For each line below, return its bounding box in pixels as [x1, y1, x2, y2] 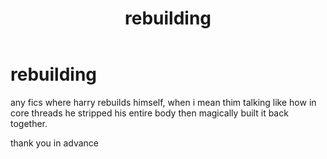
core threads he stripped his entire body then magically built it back [10, 107, 289, 119]
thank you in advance [10, 137, 100, 149]
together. [10, 117, 48, 129]
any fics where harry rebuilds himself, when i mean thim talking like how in [10, 96, 317, 108]
